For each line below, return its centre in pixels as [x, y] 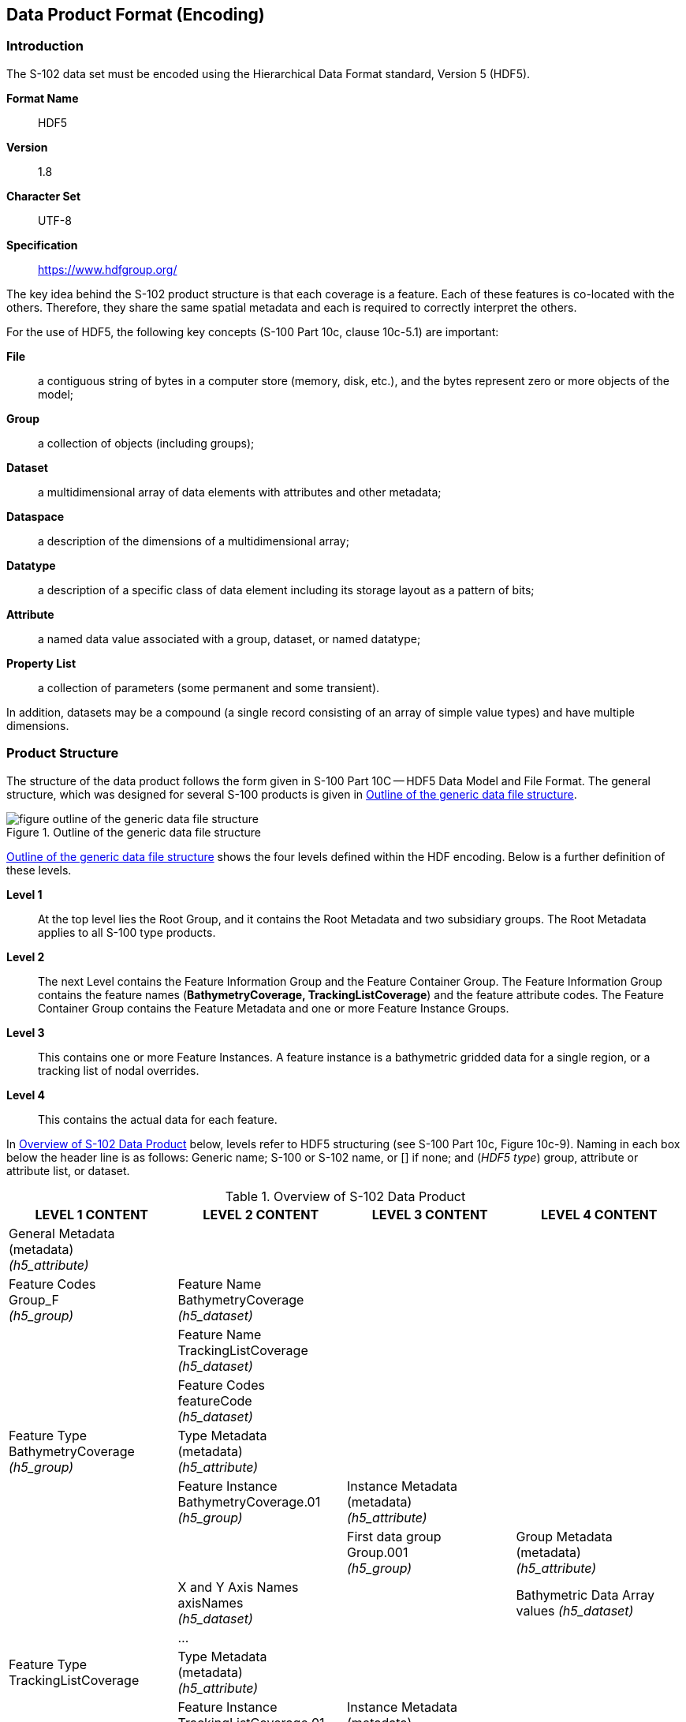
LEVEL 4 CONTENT [599, 1214]
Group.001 [378, 1552]
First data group [394, 1536]
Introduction [45, 46]
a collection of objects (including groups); [146, 443]
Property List [41, 663]
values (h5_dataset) [575, 1610]
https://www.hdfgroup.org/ [108, 269]
